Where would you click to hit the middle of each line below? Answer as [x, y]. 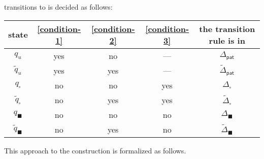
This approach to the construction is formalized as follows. [95, 150]
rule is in [227, 40]
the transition [227, 28]
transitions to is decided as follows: [58, 7]
